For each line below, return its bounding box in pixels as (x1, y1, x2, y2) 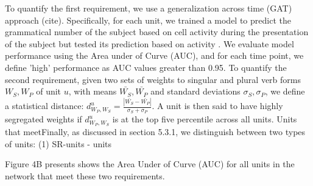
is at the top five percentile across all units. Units (112, 113, 297, 125)
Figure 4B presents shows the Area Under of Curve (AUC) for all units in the (5, 158, 295, 170)
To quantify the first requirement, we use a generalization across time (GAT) (5, 2, 292, 14)
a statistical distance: (5, 99, 84, 112)
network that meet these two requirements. (5, 169, 165, 182)
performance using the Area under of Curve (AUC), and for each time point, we (5, 49, 304, 62)
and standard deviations (150, 85, 241, 98)
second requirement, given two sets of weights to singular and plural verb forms (5, 73, 301, 85)
